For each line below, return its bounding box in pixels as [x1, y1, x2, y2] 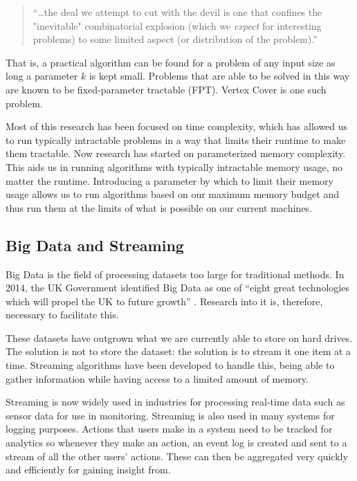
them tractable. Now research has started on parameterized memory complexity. [6, 146, 346, 161]
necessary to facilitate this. [6, 307, 119, 322]
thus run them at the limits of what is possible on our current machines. [6, 200, 312, 215]
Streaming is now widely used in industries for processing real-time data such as [6, 394, 345, 409]
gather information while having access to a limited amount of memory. [6, 371, 309, 385]
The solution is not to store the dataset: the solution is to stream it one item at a [6, 344, 351, 359]
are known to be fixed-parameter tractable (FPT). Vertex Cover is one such [6, 82, 327, 96]
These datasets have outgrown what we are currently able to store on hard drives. [6, 330, 353, 345]
